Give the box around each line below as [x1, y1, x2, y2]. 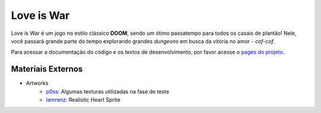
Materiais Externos [11, 64, 83, 74]
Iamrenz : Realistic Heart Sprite [46, 96, 121, 104]
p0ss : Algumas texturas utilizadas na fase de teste [46, 88, 169, 95]
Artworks [26, 80, 49, 87]
